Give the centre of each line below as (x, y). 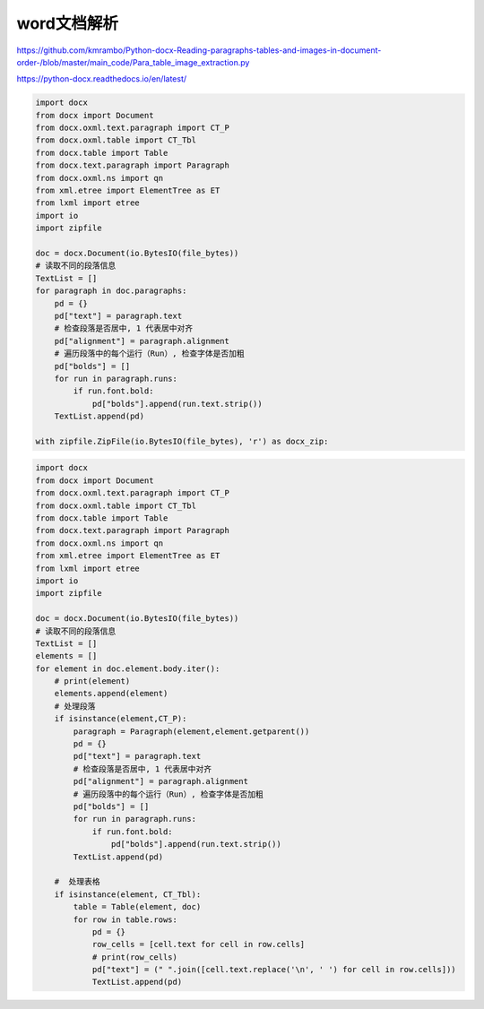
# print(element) (92, 681)
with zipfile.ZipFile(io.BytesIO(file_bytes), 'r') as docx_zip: (182, 441)
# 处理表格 (77, 882)
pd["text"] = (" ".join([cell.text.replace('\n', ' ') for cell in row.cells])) (274, 970)
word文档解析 (67, 23)
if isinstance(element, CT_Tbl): (128, 894)
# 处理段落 (75, 706)
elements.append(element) (111, 694)
